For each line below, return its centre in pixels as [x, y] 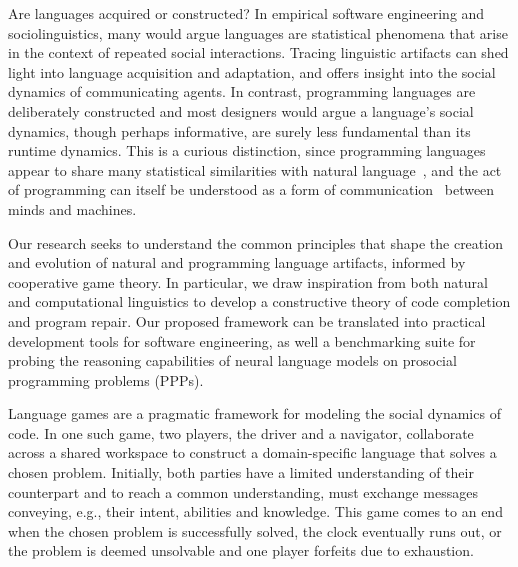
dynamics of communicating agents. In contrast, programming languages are [242, 91]
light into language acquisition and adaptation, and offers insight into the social [252, 71]
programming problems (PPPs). [106, 379]
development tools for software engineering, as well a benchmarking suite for [242, 340]
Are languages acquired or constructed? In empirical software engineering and [246, 13]
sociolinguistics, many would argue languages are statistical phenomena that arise [258, 32]
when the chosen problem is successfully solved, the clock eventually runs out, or [255, 530]
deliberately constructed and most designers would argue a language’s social [241, 110]
